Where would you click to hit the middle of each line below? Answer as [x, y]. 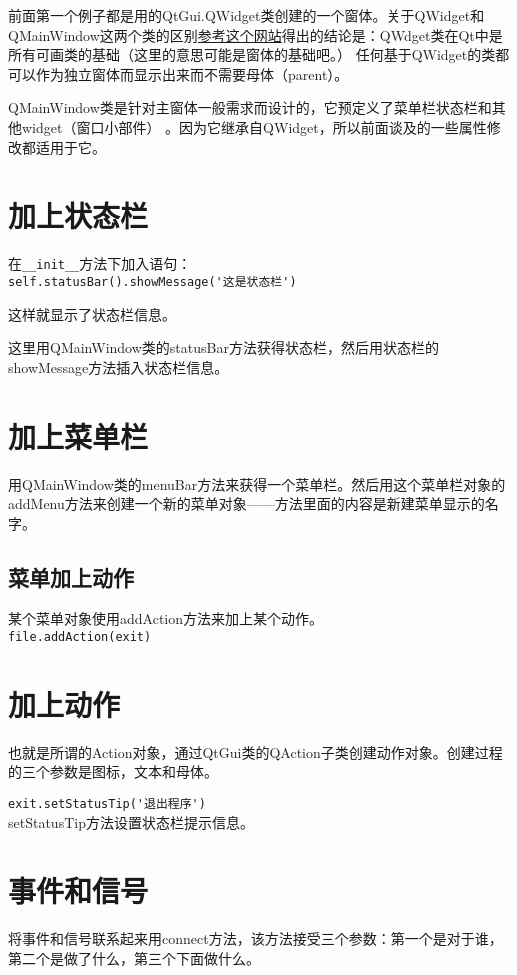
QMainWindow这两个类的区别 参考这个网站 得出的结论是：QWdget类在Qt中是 [255, 34]
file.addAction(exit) [80, 637]
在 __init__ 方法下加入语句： [100, 263]
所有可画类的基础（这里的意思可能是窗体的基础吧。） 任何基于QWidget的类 [252, 54]
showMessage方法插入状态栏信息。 [118, 366]
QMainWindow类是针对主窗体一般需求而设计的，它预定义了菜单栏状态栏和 [250, 107]
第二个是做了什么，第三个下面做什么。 [134, 958]
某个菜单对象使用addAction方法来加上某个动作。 [166, 618]
